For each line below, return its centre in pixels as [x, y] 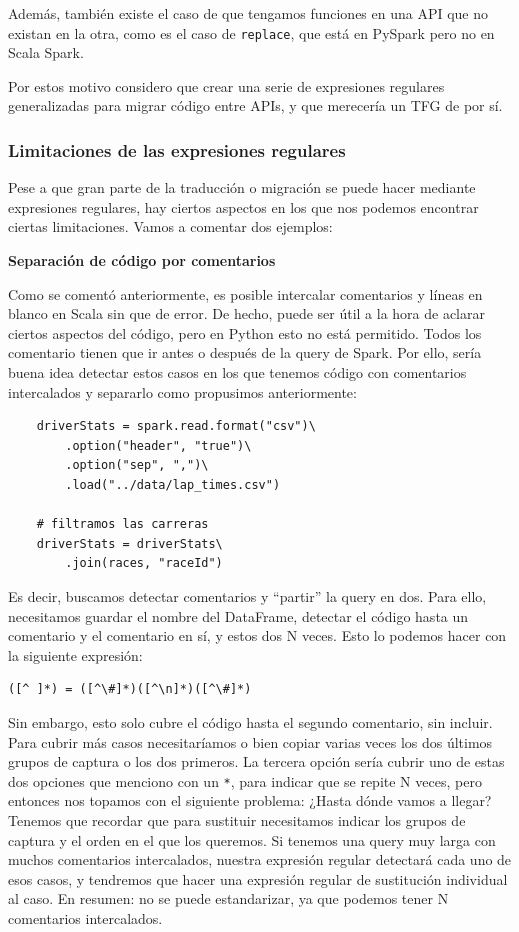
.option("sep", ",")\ [137, 465]
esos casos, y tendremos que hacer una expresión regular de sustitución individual [258, 878]
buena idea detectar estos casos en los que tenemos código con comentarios [237, 372]
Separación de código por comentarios [142, 260]
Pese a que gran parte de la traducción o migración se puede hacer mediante [242, 187]
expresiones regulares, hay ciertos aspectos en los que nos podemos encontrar [243, 206]
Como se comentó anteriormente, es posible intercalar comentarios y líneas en [245, 293]
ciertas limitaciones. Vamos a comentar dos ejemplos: [170, 226]
